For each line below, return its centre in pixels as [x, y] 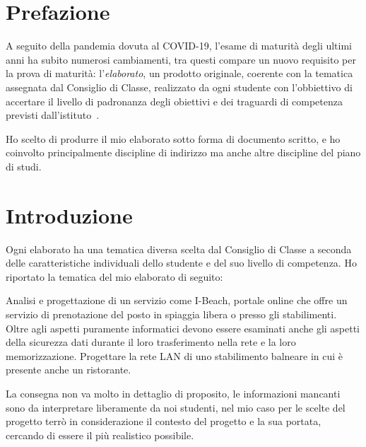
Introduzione [69, 215]
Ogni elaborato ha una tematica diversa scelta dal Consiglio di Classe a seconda [179, 249]
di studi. [24, 166]
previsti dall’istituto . [53, 115]
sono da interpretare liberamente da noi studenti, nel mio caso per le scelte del [176, 407]
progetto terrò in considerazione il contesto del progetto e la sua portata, [164, 421]
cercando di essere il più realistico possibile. [100, 435]
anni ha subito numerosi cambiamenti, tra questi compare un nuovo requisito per [181, 59]
